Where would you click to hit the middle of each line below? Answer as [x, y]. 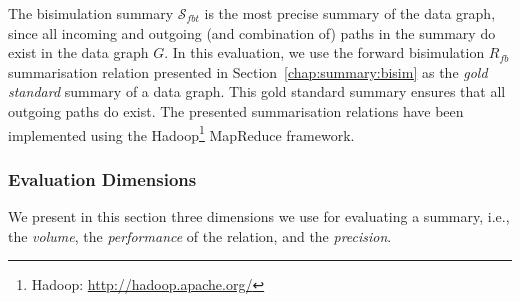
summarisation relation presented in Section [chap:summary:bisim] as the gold [248, 71]
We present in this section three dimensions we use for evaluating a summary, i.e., [259, 216]
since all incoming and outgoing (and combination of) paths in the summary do [252, 32]
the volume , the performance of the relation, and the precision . [200, 235]
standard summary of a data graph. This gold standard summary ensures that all [257, 91]
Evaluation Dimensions [102, 178]
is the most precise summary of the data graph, [350, 13]
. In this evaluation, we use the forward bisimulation [324, 52]
